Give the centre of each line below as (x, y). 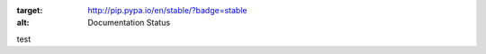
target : (30, 10)
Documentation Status (129, 23)
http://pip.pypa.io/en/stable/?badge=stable (167, 10)
